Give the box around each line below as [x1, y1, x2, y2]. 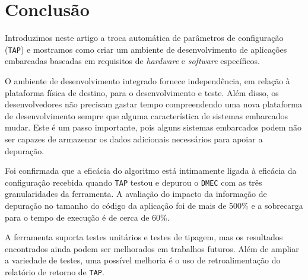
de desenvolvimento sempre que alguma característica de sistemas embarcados [5, 109, 288, 122]
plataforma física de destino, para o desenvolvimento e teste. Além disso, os [5, 86, 279, 98]
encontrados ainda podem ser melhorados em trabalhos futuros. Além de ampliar [5, 242, 299, 254]
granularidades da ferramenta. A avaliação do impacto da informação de [5, 187, 267, 200]
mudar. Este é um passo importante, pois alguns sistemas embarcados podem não [5, 121, 301, 133]
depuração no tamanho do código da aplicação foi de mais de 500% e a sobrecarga [5, 199, 303, 211]
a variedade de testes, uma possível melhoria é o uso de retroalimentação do [5, 254, 281, 266]
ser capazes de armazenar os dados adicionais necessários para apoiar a [5, 132, 263, 145]
